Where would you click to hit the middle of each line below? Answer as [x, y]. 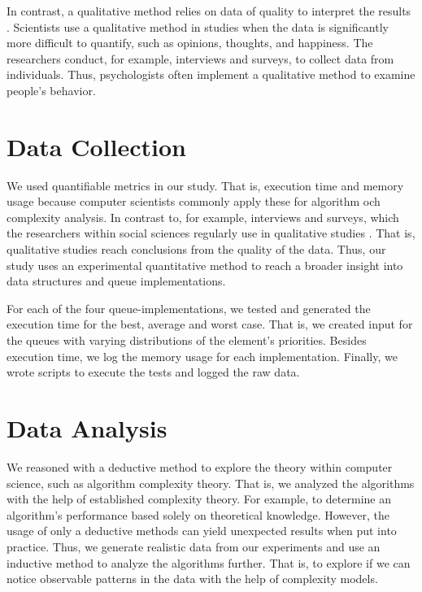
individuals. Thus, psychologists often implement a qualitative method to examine [211, 74]
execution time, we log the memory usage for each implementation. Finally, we [202, 356]
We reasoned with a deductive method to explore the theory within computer [200, 466]
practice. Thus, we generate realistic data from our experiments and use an [194, 546]
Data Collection [96, 146]
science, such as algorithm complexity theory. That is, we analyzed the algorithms [211, 483]
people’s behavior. [51, 90]
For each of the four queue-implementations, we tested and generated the [189, 308]
